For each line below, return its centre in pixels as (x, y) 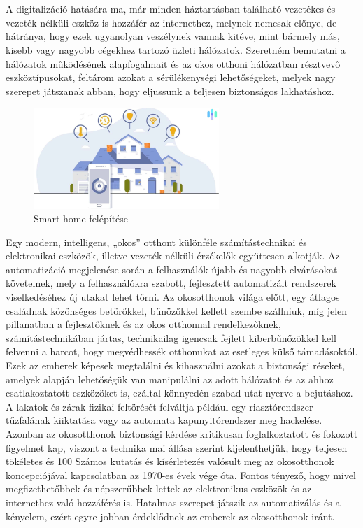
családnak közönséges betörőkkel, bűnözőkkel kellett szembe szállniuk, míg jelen (177, 310)
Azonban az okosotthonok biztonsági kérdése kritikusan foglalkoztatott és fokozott (182, 434)
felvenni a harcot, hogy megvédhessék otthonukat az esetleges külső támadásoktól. (182, 351)
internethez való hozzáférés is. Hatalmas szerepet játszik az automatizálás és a (173, 502)
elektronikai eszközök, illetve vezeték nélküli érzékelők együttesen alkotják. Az (173, 256)
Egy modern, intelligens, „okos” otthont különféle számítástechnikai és (156, 242)
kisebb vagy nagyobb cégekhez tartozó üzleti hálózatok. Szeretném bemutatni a (176, 49)
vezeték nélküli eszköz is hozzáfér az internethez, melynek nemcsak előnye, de (171, 22)
